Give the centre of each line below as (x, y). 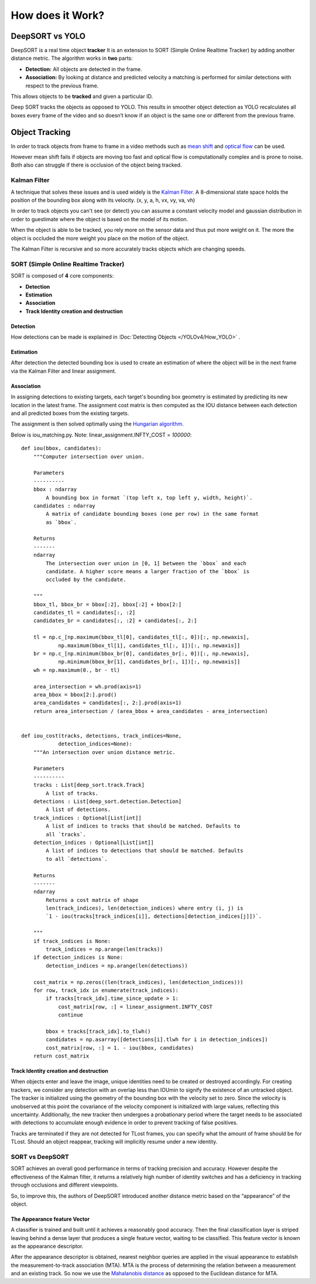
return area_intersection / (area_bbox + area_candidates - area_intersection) (151, 711)
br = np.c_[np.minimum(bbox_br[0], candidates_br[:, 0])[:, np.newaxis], (141, 653)
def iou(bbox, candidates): (61, 448)
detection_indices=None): (95, 744)
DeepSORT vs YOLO (48, 36)
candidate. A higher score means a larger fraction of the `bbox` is (148, 572)
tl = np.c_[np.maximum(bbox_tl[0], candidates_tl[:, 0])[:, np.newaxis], (141, 637)
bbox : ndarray (55, 489)
